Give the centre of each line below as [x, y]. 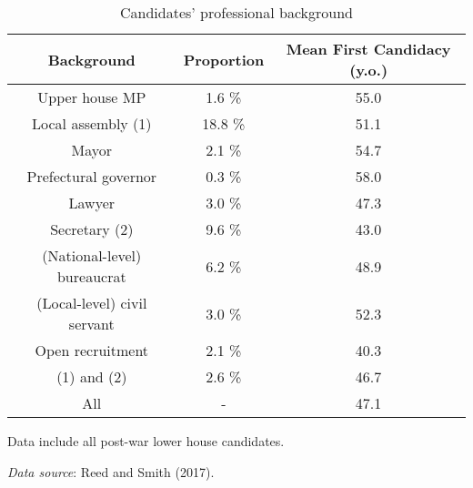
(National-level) [92, 255]
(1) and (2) [92, 376]
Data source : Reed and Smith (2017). [111, 471]
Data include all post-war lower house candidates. [146, 441]
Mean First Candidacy [368, 49]
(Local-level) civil [92, 303]
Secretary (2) [92, 229]
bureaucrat [91, 276]
